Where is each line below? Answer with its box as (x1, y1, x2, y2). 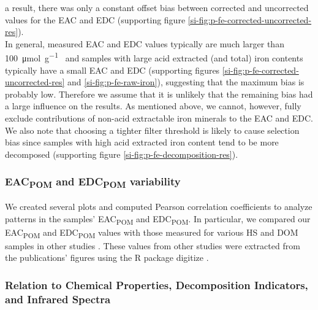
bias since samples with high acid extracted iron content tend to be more (5, 136, 279, 149)
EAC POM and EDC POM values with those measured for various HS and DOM (5, 225, 298, 240)
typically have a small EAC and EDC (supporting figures (5, 63, 220, 76)
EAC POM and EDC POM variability (5, 174, 181, 191)
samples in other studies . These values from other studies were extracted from (5, 239, 300, 252)
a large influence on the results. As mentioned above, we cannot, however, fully (5, 99, 301, 112)
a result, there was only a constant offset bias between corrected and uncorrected (5, 1, 309, 14)
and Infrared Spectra (5, 291, 111, 306)
